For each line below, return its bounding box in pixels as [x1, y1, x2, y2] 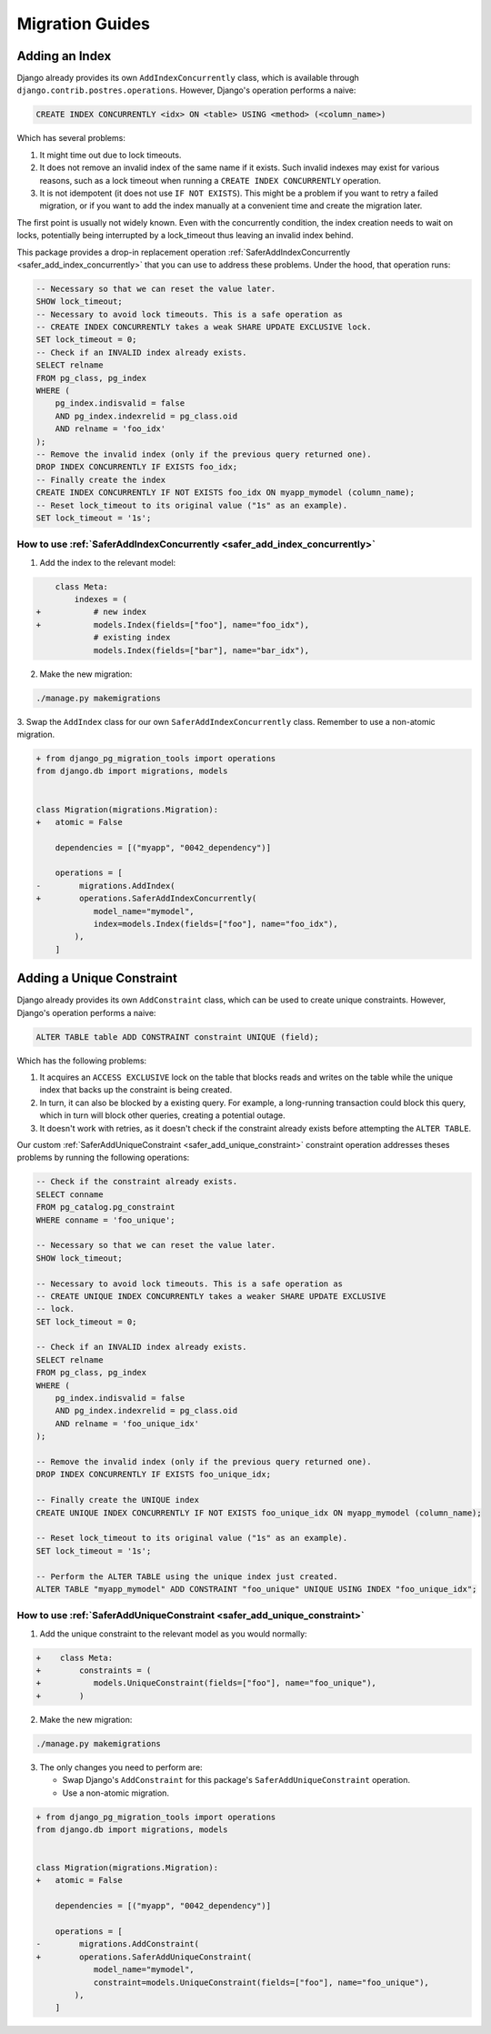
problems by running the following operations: [16, 1152, 190, 1163]
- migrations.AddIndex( [35, 881, 176, 891]
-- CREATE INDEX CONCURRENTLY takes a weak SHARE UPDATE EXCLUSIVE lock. [35, 322, 372, 332]
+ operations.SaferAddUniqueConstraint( [35, 1951, 252, 1962]
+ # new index [35, 607, 147, 618]
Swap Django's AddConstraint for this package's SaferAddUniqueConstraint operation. [62, 1775, 411, 1786]
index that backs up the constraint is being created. [39, 1084, 233, 1095]
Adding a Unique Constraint [16, 971, 177, 986]
